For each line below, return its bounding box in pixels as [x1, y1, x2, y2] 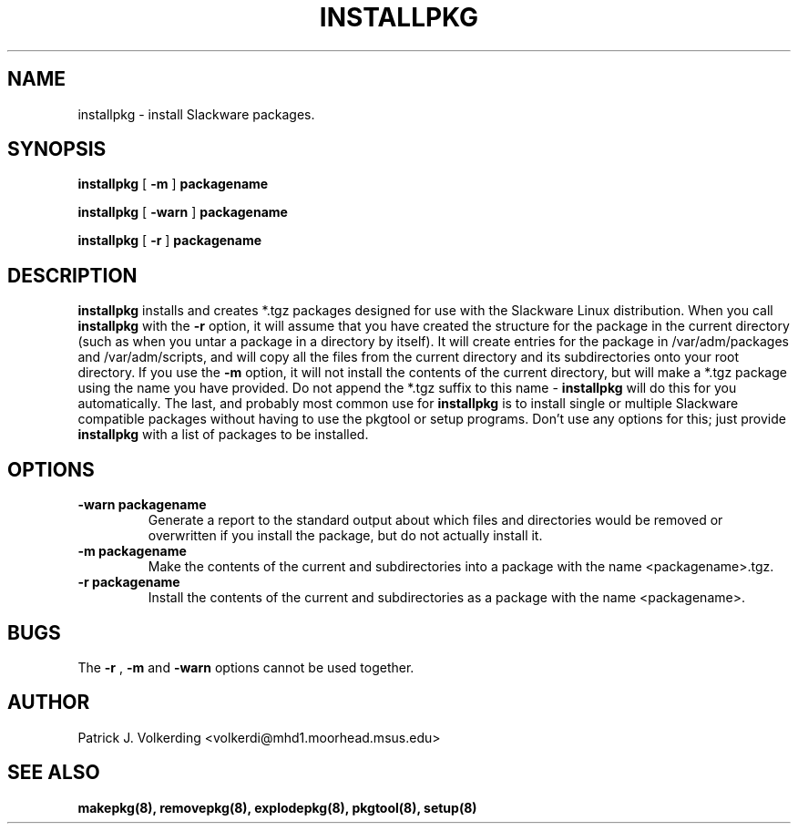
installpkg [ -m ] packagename [77, 176, 269, 192]
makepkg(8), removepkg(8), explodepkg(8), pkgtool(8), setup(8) [77, 799, 477, 816]
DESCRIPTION [7, 263, 138, 287]
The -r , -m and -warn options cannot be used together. [77, 659, 414, 675]
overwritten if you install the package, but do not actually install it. [148, 528, 543, 544]
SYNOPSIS [7, 138, 107, 161]
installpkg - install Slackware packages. [77, 106, 315, 122]
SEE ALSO [7, 761, 100, 785]
